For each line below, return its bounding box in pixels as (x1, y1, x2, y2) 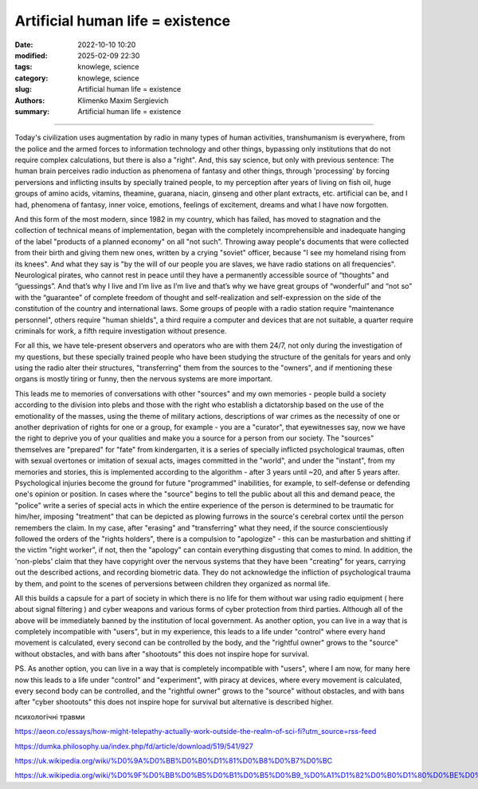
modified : (14, 50, 48, 60)
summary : (14, 106, 50, 116)
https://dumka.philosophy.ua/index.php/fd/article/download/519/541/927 (14, 741, 254, 751)
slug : (14, 85, 32, 94)
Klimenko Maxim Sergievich (77, 96, 169, 105)
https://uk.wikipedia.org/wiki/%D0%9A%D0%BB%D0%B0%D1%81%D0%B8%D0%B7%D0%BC (14, 755, 333, 765)
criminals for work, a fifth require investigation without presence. (14, 325, 227, 335)
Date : (14, 40, 33, 49)
